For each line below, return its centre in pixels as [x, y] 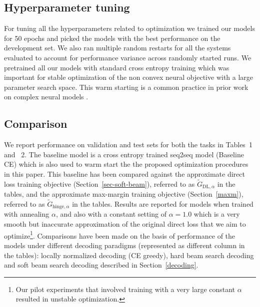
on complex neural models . [46, 97]
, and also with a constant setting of [111, 214]
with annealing [27, 214]
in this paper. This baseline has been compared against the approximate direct [124, 173]
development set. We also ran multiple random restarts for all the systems [117, 48]
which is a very [217, 214]
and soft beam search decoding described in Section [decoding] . [101, 265]
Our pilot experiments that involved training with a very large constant [125, 289]
